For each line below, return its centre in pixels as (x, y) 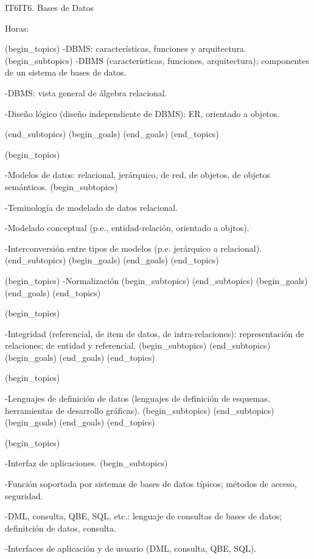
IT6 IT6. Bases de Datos (50, 7)
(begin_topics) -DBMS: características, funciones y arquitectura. (126, 48)
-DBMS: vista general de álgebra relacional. (86, 92)
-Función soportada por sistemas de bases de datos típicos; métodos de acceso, (151, 484)
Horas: (17, 28)
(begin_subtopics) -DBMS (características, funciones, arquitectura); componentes (157, 60)
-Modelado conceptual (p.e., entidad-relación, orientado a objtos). (127, 228)
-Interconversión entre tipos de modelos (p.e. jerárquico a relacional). (134, 248)
